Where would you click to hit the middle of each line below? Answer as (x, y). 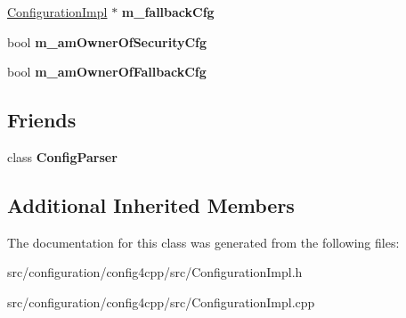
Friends (42, 120)
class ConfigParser (62, 156)
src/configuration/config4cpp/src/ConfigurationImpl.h (155, 272)
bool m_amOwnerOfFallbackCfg (107, 72)
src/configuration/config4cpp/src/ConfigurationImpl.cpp (161, 302)
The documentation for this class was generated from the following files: (203, 242)
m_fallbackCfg (168, 12)
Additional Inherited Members (151, 204)
